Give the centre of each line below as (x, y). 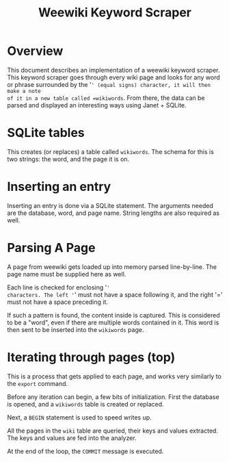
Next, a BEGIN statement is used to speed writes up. (79, 417)
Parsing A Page (51, 248)
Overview (35, 51)
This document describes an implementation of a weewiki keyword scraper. (113, 70)
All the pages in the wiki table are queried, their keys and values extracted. (113, 431)
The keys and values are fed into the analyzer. (72, 438)
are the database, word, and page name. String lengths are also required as (113, 213)
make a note (24, 91)
